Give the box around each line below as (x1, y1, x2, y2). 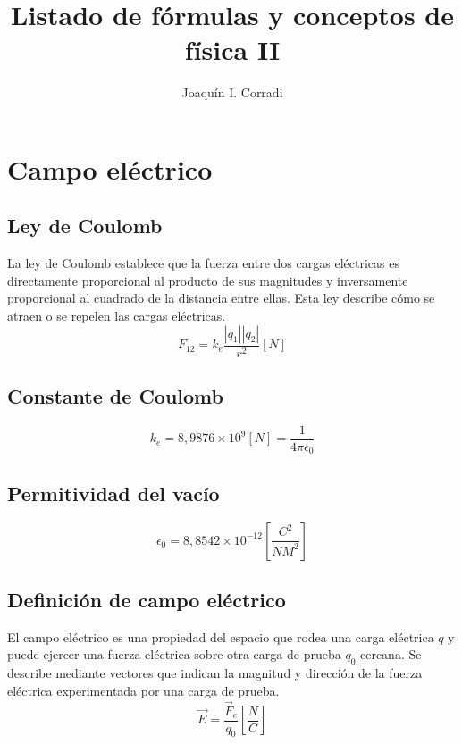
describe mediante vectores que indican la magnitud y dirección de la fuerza (7, 664, 423, 682)
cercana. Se (359, 645, 422, 664)
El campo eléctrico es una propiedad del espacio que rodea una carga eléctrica (7, 627, 434, 646)
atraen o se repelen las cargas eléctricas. (7, 306, 226, 325)
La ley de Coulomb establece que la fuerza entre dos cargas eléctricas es (7, 254, 399, 272)
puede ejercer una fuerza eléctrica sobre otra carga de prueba (7, 645, 341, 664)
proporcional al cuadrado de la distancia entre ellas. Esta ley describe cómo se (7, 288, 435, 307)
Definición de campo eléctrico (7, 586, 286, 614)
